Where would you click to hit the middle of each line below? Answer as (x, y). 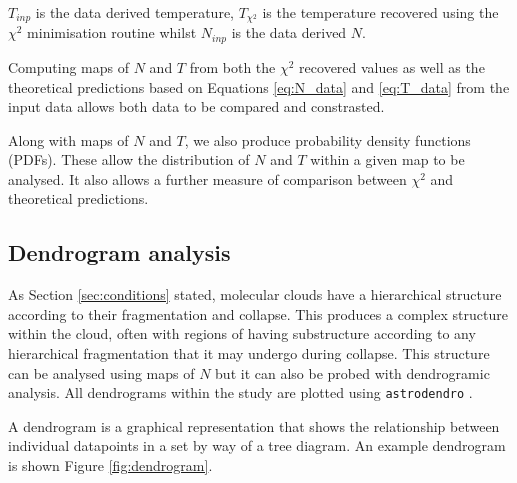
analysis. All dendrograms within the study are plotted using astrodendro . (240, 392)
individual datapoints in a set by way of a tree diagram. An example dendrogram (257, 445)
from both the (232, 66)
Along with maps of (68, 139)
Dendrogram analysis (119, 252)
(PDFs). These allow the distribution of (129, 159)
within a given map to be (387, 159)
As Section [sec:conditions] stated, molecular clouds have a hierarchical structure (255, 294)
